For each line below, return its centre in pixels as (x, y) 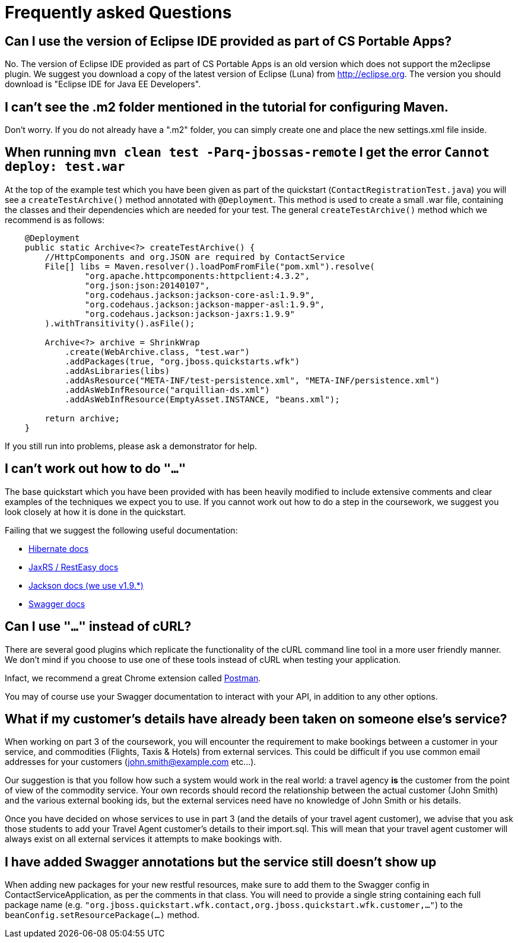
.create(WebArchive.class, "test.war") (158, 352)
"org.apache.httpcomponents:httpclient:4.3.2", (197, 276)
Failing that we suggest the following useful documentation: (121, 530)
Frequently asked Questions (118, 12)
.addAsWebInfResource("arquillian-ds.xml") (167, 390)
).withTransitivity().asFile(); (120, 323)
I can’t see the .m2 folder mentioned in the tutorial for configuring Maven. (227, 107)
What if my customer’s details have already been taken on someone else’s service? (256, 719)
